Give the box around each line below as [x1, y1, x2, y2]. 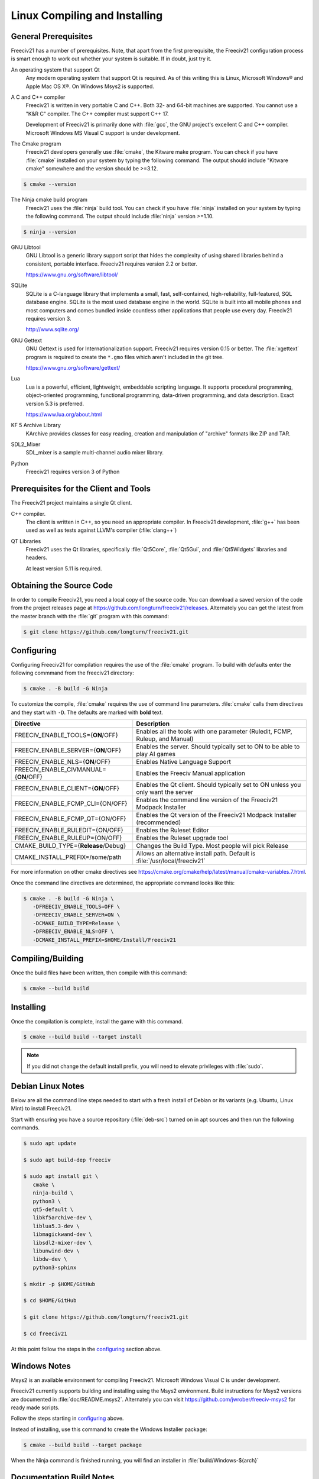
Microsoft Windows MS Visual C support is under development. [25, 129, 180, 136]
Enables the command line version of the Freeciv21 [136, 796, 278, 804]
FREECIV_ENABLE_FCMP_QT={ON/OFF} [14, 815, 126, 823]
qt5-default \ [32, 1206, 74, 1213]
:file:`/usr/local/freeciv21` [136, 857, 206, 865]
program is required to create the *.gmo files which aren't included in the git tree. [25, 353, 224, 360]
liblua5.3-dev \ [32, 1222, 80, 1229]
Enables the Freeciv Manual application [136, 769, 245, 777]
